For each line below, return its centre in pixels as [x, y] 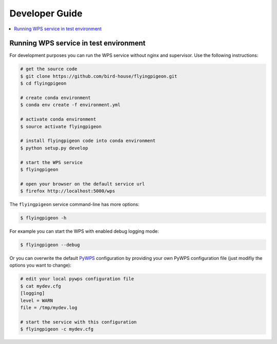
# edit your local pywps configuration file [77, 279]
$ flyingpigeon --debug [50, 245]
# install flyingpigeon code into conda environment [88, 141]
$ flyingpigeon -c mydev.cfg [57, 329]
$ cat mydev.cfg [41, 286]
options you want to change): [41, 265]
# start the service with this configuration [78, 322]
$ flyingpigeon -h [43, 218]
